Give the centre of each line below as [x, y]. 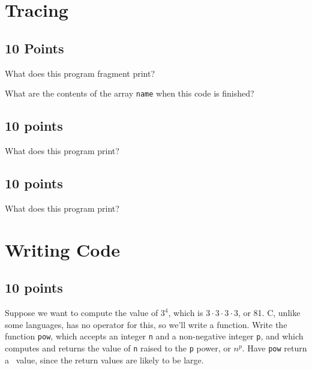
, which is [186, 312]
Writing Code [62, 249]
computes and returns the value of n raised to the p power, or [118, 348]
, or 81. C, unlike [269, 312]
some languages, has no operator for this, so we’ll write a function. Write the [146, 324]
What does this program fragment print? [80, 73]
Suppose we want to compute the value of [82, 312]
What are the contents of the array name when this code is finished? [130, 93]
